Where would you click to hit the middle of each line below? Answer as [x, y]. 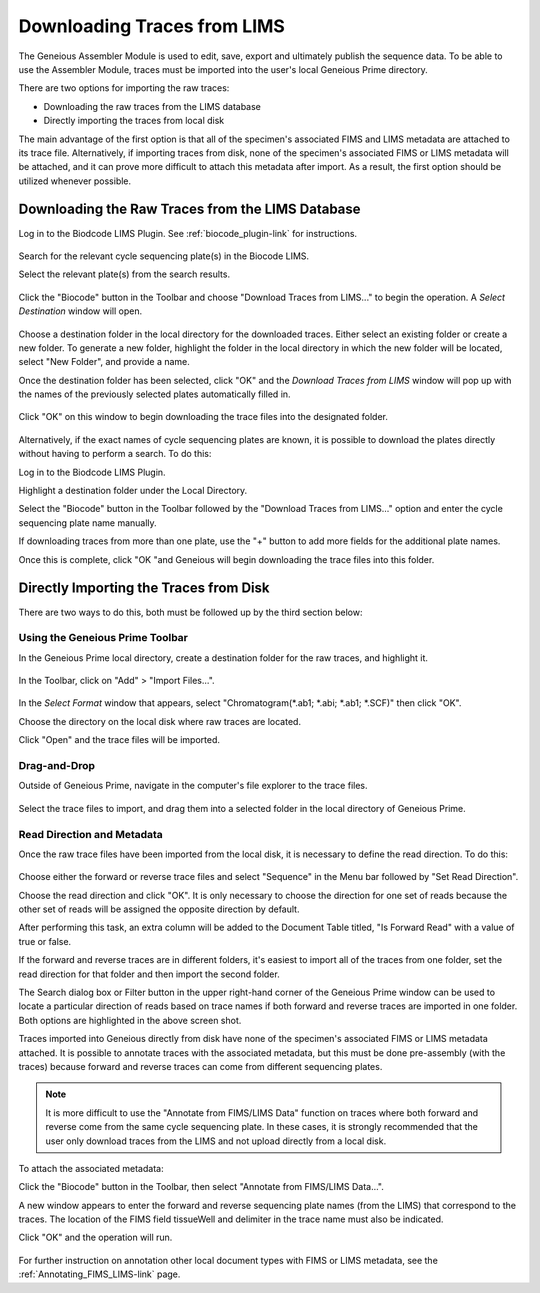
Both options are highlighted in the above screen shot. [130, 1020]
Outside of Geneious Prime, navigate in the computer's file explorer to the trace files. [193, 786]
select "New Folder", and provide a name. [104, 362]
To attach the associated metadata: [91, 1168]
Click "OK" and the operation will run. [95, 1237]
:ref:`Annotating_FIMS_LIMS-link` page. [99, 1274]
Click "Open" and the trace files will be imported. [119, 740]
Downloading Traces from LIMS [151, 26]
